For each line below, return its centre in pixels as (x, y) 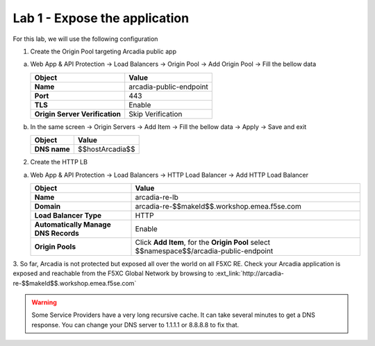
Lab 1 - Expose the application (101, 18)
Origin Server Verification (78, 114)
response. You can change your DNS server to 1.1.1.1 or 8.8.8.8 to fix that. (135, 325)
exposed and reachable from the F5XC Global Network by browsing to (114, 273)
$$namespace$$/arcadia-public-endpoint (204, 251)
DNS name (52, 149)
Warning (44, 302)
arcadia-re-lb (157, 197)
